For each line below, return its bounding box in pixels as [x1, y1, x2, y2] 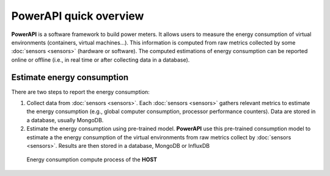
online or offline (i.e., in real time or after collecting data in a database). [11, 56, 190, 64]
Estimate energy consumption [11, 72, 129, 82]
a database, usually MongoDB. [26, 116, 104, 123]
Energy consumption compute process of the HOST [26, 156, 158, 163]
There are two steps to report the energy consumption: [11, 88, 150, 95]
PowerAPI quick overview [11, 9, 144, 23]
